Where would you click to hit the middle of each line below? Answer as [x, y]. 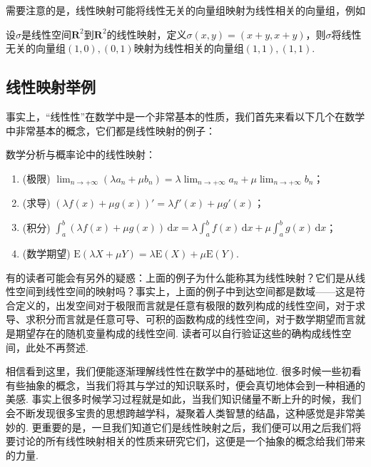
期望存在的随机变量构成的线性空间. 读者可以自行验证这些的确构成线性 [178, 333]
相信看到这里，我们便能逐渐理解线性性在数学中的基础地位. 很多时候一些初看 [184, 371]
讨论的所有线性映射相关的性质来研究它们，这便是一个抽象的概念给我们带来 [190, 441]
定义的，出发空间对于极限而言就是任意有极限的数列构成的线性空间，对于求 [190, 305]
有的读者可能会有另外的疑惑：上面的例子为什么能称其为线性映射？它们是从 [181, 277]
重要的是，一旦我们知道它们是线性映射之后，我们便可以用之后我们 [197, 427]
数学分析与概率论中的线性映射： [81, 154]
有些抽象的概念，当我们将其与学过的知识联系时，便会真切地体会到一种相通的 [185, 385]
